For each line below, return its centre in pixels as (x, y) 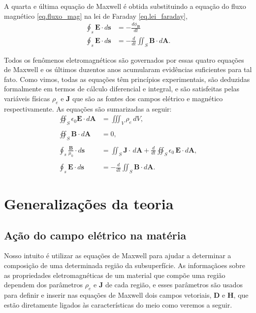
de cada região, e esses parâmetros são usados (174, 285)
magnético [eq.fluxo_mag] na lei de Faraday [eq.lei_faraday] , (96, 16)
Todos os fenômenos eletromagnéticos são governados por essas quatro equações (124, 59)
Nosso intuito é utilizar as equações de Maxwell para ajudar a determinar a (118, 255)
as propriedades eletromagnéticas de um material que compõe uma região (115, 275)
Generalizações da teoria (89, 203)
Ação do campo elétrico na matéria (95, 235)
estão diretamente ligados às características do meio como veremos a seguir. (118, 304)
